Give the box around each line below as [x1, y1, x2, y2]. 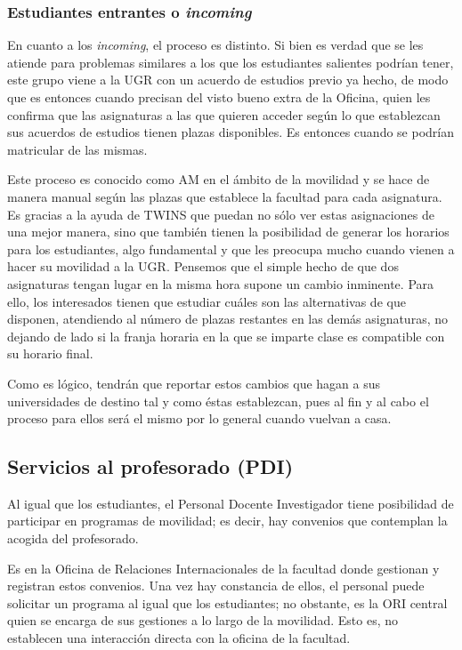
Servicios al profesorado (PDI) [7, 453, 294, 480]
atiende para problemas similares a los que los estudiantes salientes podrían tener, [7, 52, 454, 71]
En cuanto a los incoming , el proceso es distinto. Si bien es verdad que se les [7, 36, 424, 54]
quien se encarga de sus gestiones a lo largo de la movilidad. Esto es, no [7, 611, 399, 630]
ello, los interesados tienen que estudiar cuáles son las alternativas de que [7, 292, 406, 310]
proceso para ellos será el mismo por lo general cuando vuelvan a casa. [7, 409, 392, 428]
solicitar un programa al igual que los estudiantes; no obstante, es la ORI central [7, 593, 448, 612]
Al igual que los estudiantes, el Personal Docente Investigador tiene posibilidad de [7, 494, 454, 512]
